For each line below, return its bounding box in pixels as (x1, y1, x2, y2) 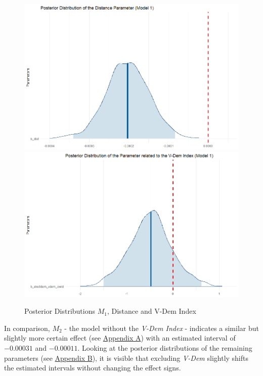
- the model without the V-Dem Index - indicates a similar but (64, 322, 259, 333)
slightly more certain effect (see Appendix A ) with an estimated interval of (4, 332, 236, 343)
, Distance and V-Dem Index (107, 306, 196, 316)
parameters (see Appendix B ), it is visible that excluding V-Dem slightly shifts (4, 352, 249, 363)
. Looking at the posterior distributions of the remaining (77, 343, 252, 353)
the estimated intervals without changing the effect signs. (4, 362, 181, 373)
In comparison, (4, 322, 50, 333)
